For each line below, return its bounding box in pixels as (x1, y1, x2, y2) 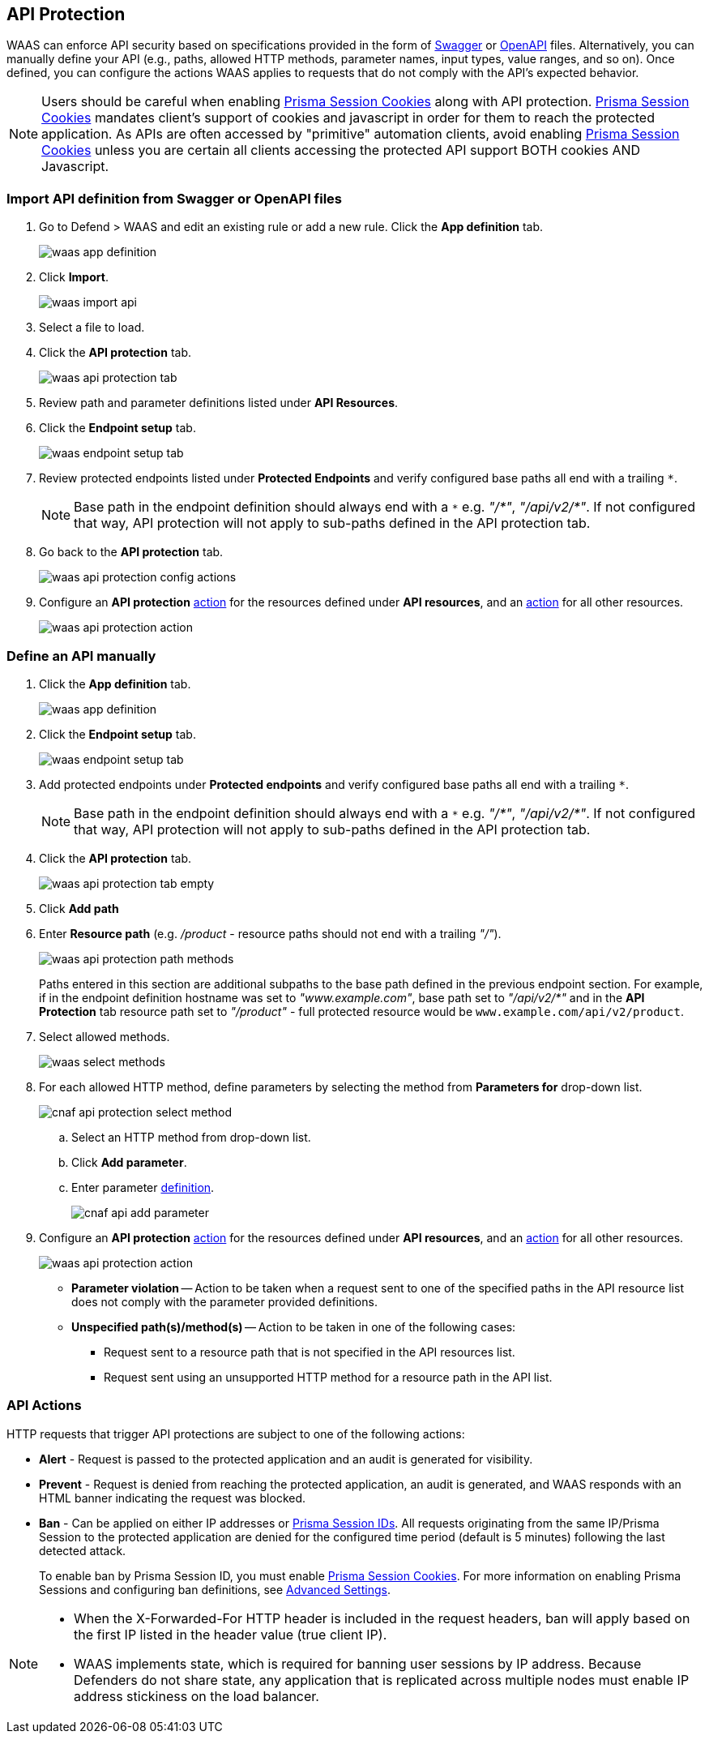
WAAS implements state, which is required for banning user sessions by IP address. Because (74, 1655, 642, 1672)
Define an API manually (6, 647, 156, 664)
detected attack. (39, 1543, 126, 1558)
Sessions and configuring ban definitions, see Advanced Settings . (39, 1582, 391, 1596)
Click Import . (39, 270, 109, 285)
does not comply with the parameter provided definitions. (71, 1294, 378, 1309)
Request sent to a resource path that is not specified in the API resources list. (104, 1344, 515, 1359)
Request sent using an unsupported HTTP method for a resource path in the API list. (104, 1369, 553, 1384)
